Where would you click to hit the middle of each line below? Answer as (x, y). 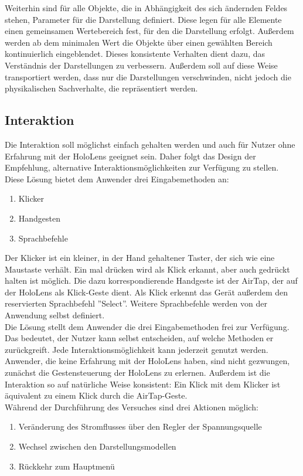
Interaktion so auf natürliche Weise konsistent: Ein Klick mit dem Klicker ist (143, 384)
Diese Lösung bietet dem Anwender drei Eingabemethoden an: (117, 178)
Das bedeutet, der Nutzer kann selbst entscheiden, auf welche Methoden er (139, 338)
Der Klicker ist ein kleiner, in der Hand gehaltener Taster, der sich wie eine (140, 258)
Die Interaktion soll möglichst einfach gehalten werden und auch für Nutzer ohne (150, 144)
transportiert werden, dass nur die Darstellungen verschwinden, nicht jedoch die (148, 76)
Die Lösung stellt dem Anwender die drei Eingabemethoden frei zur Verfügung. (147, 326)
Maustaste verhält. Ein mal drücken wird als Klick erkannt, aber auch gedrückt (147, 269)
